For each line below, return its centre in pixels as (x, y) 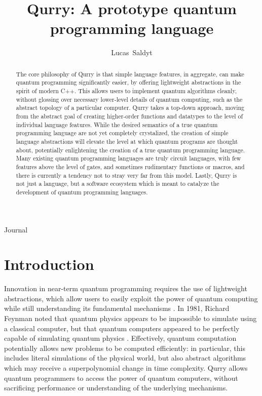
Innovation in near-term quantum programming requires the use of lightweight (126, 288)
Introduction (49, 264)
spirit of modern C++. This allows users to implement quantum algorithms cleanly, (126, 91)
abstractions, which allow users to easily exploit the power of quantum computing (131, 298)
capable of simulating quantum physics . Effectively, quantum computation (120, 338)
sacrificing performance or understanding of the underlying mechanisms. (116, 388)
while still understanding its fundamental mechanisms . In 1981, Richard (117, 308)
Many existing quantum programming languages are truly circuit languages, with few (128, 158)
